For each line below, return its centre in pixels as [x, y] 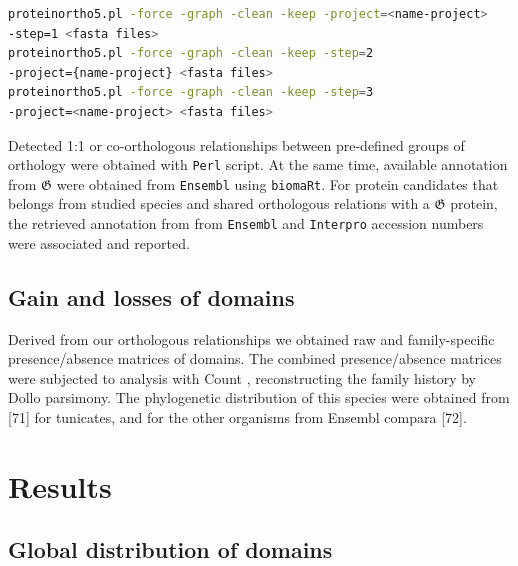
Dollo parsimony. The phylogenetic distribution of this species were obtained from [259, 397]
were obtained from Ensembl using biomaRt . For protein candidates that [277, 183]
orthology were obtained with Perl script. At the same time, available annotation [258, 164]
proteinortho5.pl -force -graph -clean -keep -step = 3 [191, 92]
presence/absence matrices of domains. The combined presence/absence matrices [255, 358]
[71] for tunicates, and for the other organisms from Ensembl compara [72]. [237, 416]
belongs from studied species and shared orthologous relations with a [219, 203]
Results [60, 485]
